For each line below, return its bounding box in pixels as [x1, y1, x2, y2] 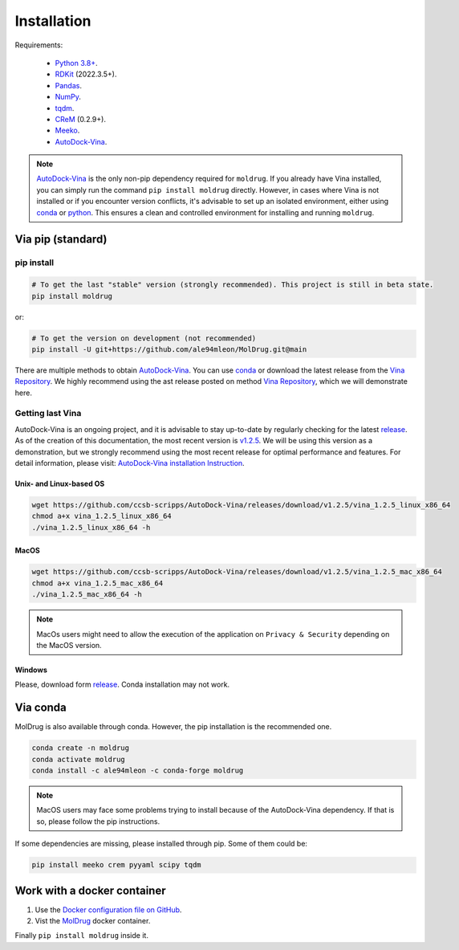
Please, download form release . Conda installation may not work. [14, 679, 230, 690]
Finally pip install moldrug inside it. [14, 931, 148, 940]
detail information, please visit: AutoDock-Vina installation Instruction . [14, 459, 245, 468]
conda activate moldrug [31, 755, 126, 764]
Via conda [14, 701, 67, 715]
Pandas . [55, 80, 82, 90]
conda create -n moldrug [31, 744, 130, 752]
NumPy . [55, 92, 82, 102]
